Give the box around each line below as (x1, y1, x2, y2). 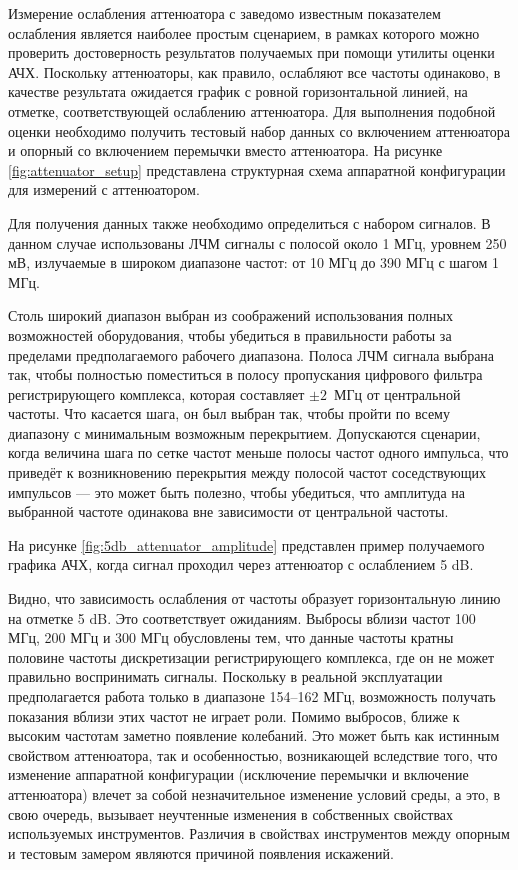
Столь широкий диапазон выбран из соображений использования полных (8, 305, 453, 326)
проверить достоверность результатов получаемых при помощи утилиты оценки (8, 42, 495, 63)
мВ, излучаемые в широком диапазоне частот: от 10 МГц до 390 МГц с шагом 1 (8, 252, 499, 273)
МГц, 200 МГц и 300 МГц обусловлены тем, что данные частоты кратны (8, 627, 454, 648)
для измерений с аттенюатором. (8, 179, 200, 200)
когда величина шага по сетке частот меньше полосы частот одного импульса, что (8, 442, 509, 463)
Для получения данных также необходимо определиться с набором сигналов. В (8, 212, 491, 233)
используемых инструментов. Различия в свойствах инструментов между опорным (8, 823, 510, 844)
